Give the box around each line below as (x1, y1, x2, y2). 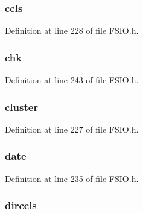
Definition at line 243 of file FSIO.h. (5, 74, 139, 86)
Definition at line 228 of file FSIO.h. (5, 24, 139, 37)
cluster (5, 99, 39, 114)
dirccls (5, 198, 37, 213)
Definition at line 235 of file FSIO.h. (5, 172, 139, 184)
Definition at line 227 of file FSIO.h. (5, 122, 139, 135)
